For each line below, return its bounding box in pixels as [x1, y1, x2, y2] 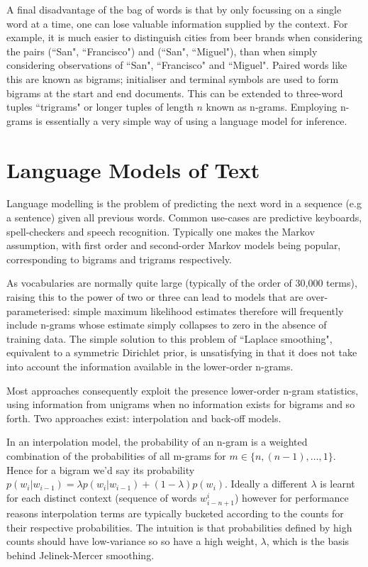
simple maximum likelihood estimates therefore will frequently [73, 303, 344, 318]
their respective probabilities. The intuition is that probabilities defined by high [6, 519, 352, 534]
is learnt [320, 476, 355, 491]
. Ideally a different [225, 476, 308, 491]
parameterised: [6, 303, 70, 318]
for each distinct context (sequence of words [6, 490, 197, 505]
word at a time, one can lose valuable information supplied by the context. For [6, 16, 348, 31]
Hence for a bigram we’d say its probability [6, 462, 195, 477]
